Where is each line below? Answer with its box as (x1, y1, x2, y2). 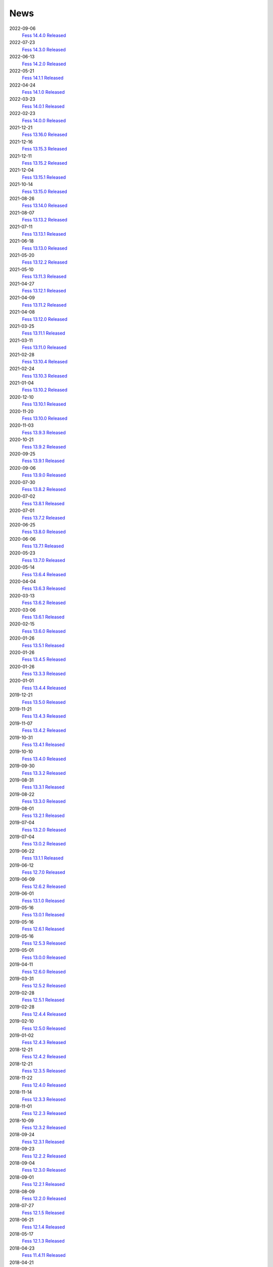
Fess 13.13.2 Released (22, 217, 68, 223)
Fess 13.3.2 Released (22, 770, 66, 776)
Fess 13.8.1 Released (22, 500, 65, 506)
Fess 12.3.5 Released (22, 1067, 66, 1074)
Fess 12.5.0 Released (22, 1025, 66, 1031)
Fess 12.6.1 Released (22, 926, 65, 932)
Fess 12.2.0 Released (22, 1196, 66, 1201)
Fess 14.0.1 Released (22, 103, 65, 109)
